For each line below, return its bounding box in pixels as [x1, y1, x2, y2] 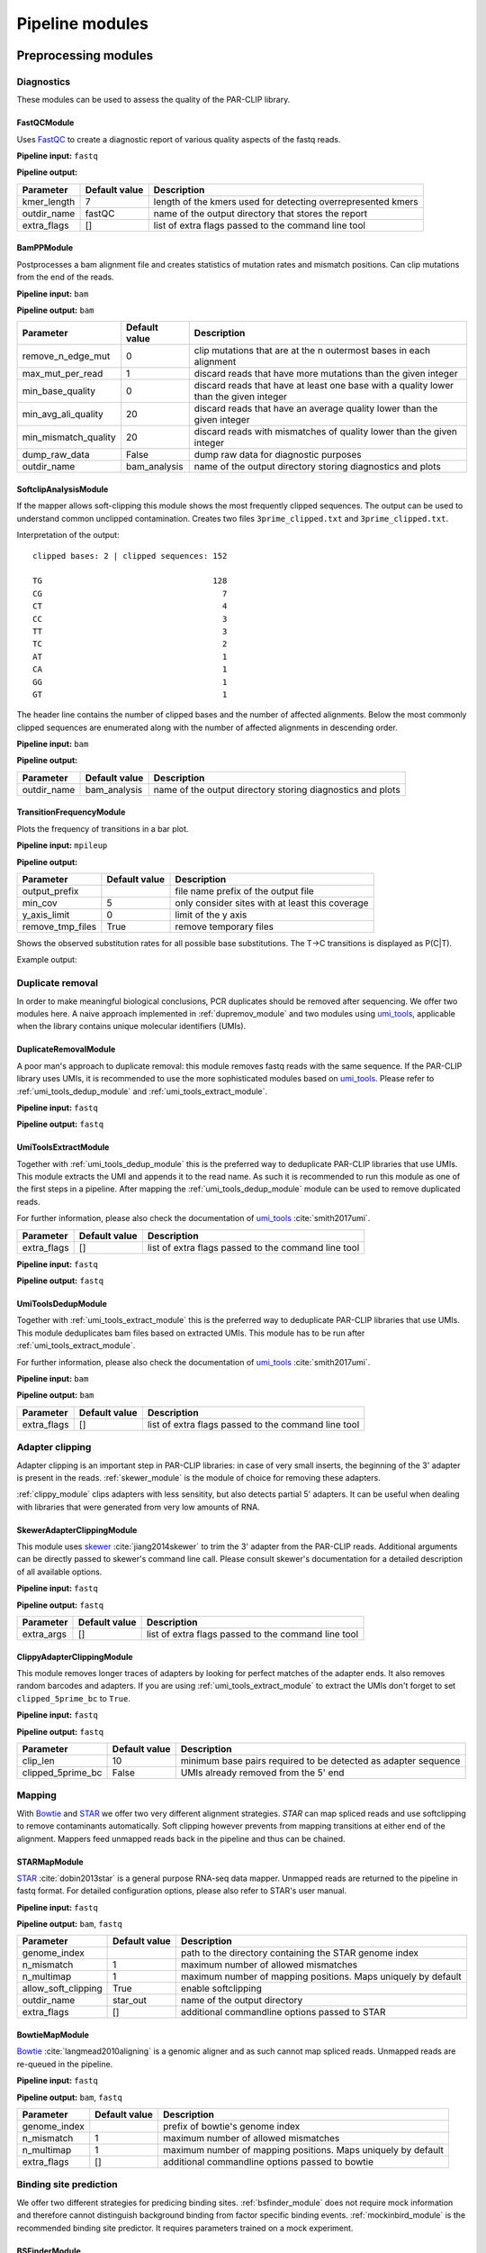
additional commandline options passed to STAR [180, 2006, 386, 2019]
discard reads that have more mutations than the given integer [193, 368, 458, 380]
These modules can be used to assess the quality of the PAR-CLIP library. [16, 95, 291, 105]
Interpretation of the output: [16, 530, 121, 541]
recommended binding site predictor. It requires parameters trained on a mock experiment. [16, 2222, 354, 2233]
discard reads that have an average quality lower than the [193, 402, 438, 415]
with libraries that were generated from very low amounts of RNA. [16, 1501, 260, 1512]
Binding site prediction [16, 2178, 118, 2191]
